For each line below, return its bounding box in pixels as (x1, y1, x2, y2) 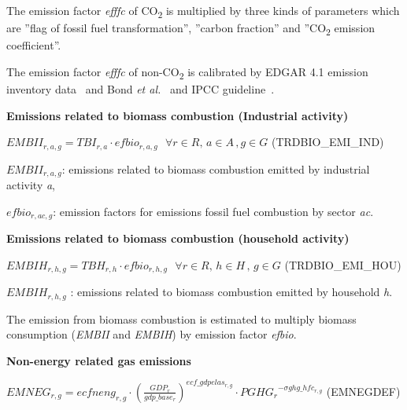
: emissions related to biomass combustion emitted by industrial (61, 160, 370, 177)
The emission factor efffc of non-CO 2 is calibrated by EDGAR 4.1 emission (6, 63, 368, 82)
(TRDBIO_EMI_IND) (271, 134, 384, 150)
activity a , (6, 177, 56, 193)
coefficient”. (6, 37, 61, 53)
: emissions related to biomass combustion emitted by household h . (70, 284, 393, 300)
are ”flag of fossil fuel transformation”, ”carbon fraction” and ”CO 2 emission (6, 20, 376, 38)
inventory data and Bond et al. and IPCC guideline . (6, 80, 275, 97)
